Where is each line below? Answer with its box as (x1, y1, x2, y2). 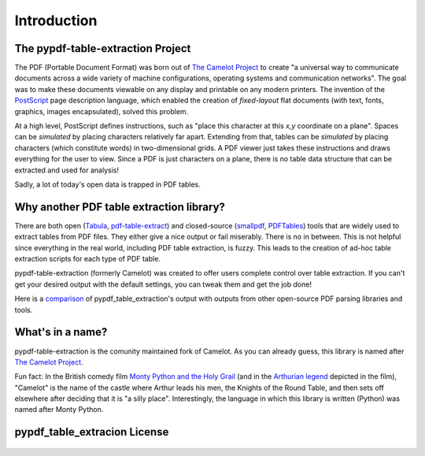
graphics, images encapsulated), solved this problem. (14, 106, 189, 116)
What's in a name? (14, 325, 108, 339)
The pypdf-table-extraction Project (14, 42, 191, 55)
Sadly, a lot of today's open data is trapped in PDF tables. (14, 180, 201, 189)
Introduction (14, 12, 98, 29)
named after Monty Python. (14, 405, 104, 414)
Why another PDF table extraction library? (14, 200, 226, 213)
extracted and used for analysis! (14, 165, 120, 175)
